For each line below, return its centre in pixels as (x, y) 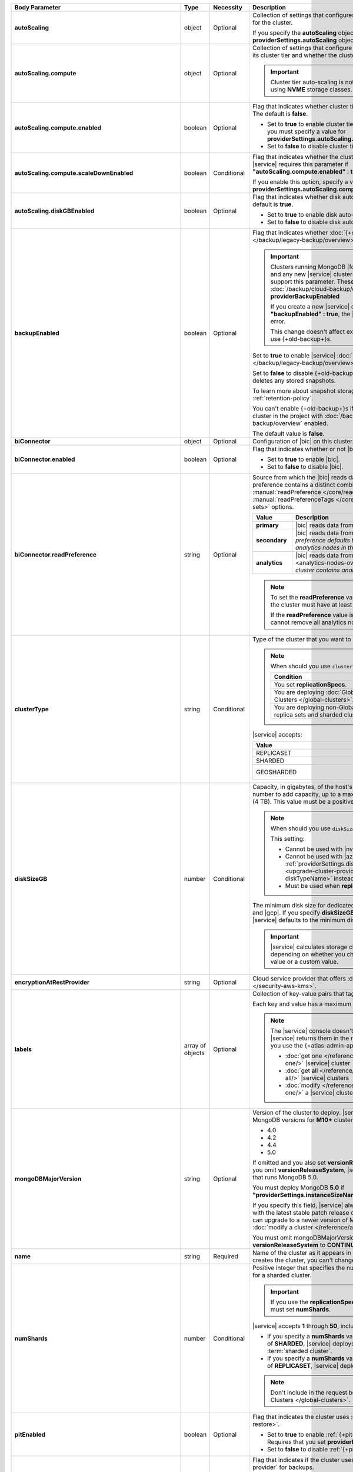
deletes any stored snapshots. (294, 381)
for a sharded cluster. (282, 1275)
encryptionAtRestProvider (52, 982)
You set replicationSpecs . (310, 684)
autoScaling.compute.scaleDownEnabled (74, 173)
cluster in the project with (287, 416)
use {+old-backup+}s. (301, 339)
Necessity (228, 7)
